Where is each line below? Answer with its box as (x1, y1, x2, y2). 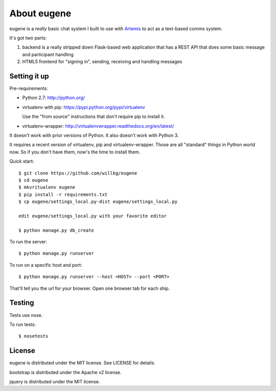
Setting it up (9, 72, 50, 80)
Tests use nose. (9, 312, 43, 318)
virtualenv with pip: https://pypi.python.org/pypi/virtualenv (22, 104, 145, 110)
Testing (9, 298, 34, 307)
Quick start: (9, 158, 34, 165)
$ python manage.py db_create (18, 227, 95, 233)
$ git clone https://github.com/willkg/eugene (18, 170, 137, 176)
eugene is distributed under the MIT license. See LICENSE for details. (9, 360, 155, 366)
